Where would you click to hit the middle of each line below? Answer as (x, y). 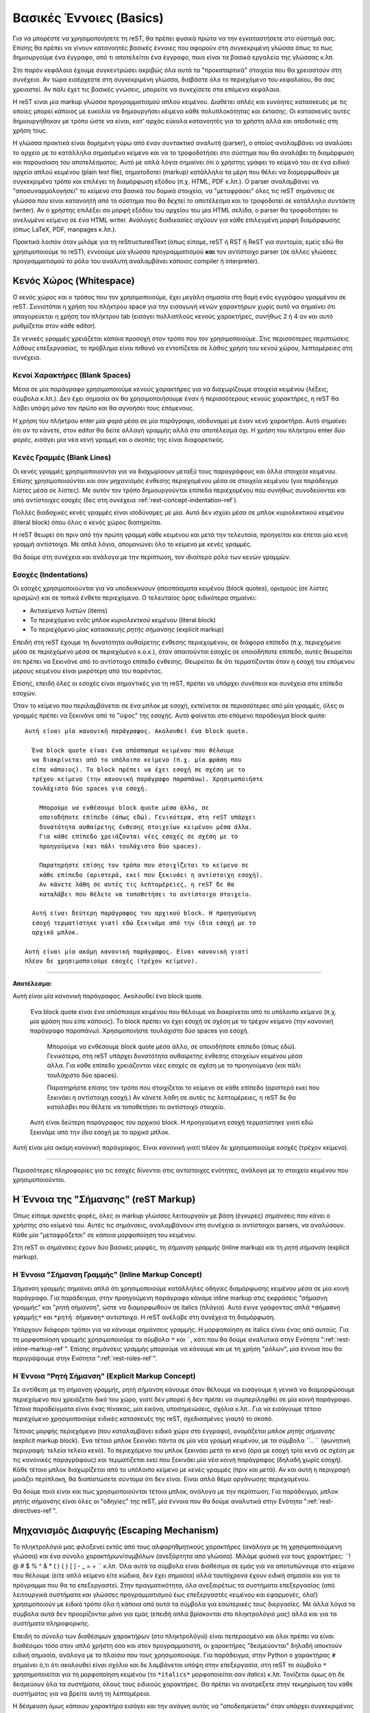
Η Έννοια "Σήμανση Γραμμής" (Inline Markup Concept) (107, 1274)
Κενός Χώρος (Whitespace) (74, 281)
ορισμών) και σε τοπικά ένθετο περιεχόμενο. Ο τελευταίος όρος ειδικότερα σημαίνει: (135, 598)
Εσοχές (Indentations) (50, 574)
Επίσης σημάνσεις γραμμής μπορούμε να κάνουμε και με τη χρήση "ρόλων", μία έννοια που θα (206, 1348)
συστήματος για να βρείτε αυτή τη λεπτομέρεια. (82, 1693)
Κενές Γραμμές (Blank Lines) (62, 458)
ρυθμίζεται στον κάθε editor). (55, 326)
